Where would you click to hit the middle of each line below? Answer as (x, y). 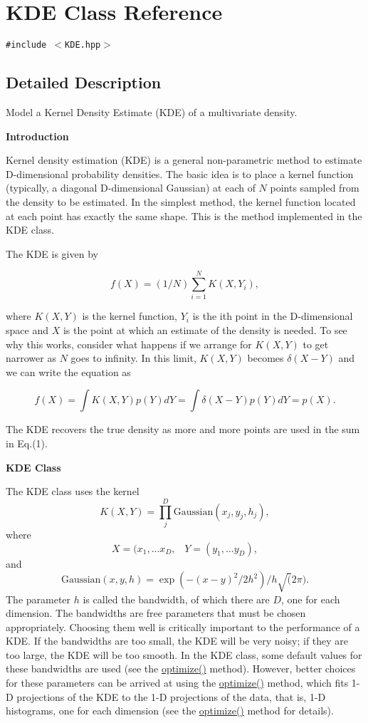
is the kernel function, (130, 316)
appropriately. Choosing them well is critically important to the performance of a (183, 626)
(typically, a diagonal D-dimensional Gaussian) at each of (131, 188)
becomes (266, 358)
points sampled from (315, 188)
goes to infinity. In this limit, (133, 358)
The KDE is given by (52, 253)
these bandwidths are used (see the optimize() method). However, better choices (181, 669)
